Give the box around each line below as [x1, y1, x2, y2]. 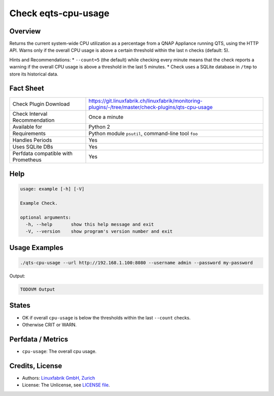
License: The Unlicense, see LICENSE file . [22, 382, 110, 388]
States [9, 301, 30, 310]
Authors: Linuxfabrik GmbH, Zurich [22, 375, 95, 381]
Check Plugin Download [12, 100, 70, 107]
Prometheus [12, 156, 42, 163]
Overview [9, 27, 41, 35]
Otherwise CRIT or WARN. [22, 321, 77, 328]
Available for [12, 123, 43, 130]
